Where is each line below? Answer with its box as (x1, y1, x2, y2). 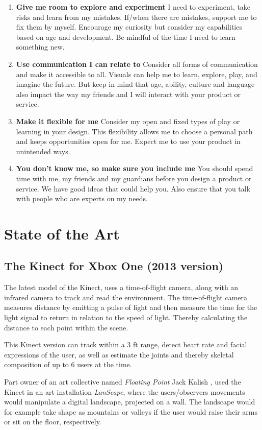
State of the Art (4, 223, 120, 244)
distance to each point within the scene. (4, 322, 128, 332)
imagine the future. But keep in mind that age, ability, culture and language (16, 79, 255, 89)
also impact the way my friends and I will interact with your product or (16, 88, 241, 99)
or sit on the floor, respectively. (4, 416, 101, 427)
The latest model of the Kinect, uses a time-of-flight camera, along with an (4, 282, 239, 293)
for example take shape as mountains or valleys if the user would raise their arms (4, 406, 257, 417)
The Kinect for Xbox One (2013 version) (4, 258, 224, 274)
